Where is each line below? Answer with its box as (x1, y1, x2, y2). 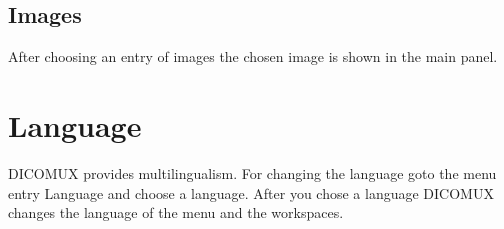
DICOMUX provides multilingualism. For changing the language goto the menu (8, 162, 497, 183)
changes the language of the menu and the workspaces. (8, 202, 344, 223)
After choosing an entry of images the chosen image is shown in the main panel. (8, 46, 498, 67)
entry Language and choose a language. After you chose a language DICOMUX (8, 182, 494, 203)
